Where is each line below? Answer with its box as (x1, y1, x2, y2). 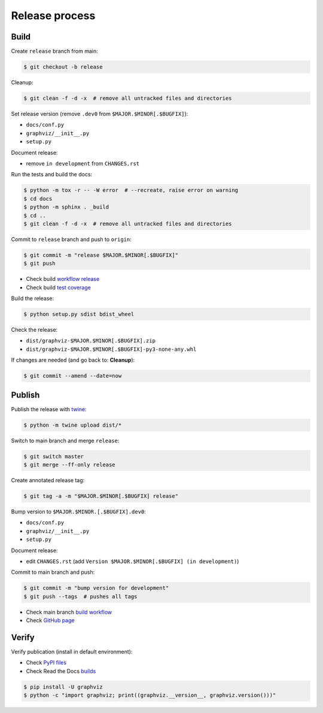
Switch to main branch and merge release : (11, 437, 120, 444)
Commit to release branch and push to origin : (11, 235, 132, 243)
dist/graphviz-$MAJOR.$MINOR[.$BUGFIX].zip (26, 338, 156, 344)
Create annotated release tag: (11, 476, 85, 484)
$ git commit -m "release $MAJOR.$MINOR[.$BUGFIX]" (23, 252, 179, 258)
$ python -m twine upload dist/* (23, 421, 122, 429)
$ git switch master (23, 453, 84, 460)
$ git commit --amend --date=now (23, 372, 122, 380)
